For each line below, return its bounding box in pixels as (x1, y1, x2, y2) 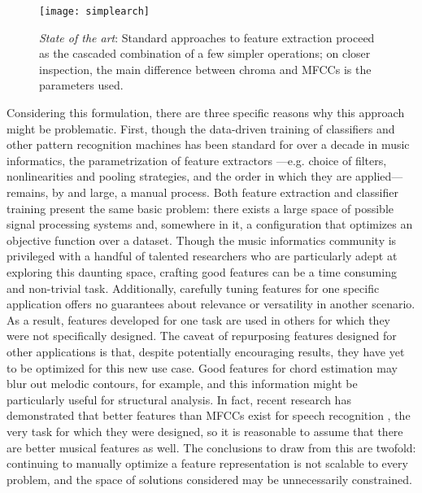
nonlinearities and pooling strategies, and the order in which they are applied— (7, 168, 403, 185)
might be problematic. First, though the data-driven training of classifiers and (7, 120, 395, 137)
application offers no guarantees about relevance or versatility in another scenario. (7, 295, 415, 312)
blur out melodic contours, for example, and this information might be (7, 375, 358, 392)
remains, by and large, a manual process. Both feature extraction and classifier (7, 184, 398, 200)
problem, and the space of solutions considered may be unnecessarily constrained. (7, 470, 412, 487)
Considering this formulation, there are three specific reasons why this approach (7, 104, 405, 121)
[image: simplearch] (39, 6, 150, 17)
